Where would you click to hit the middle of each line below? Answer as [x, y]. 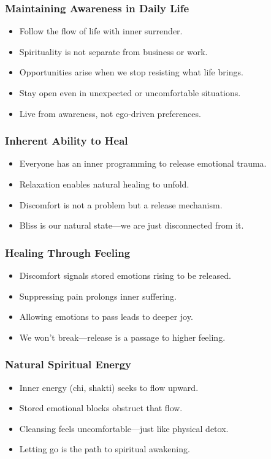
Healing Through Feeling [68, 252]
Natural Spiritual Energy [68, 364]
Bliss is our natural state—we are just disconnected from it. [132, 225]
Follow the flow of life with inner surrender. [101, 31]
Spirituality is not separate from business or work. [113, 51]
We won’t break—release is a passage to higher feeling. [122, 337]
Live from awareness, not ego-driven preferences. [110, 113]
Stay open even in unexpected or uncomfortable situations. [130, 93]
